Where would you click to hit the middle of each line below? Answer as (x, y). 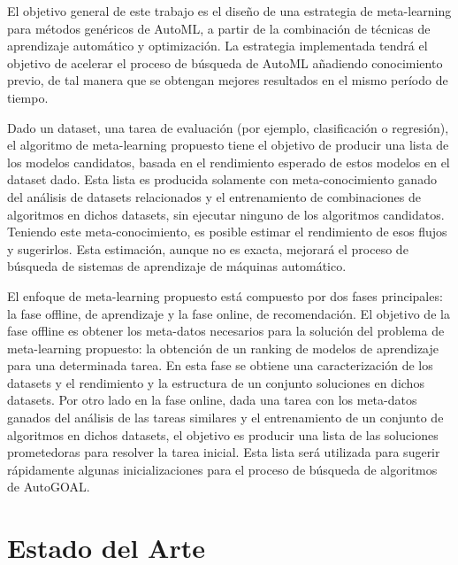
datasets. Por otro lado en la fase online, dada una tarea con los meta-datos (212, 400)
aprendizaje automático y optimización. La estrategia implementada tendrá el (218, 46)
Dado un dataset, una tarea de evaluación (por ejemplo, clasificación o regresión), (228, 127)
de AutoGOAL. (49, 487)
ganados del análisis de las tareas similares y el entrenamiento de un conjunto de (225, 418)
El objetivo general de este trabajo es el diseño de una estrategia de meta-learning (229, 11)
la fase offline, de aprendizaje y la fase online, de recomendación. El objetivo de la (229, 313)
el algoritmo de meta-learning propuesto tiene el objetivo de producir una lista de (228, 145)
